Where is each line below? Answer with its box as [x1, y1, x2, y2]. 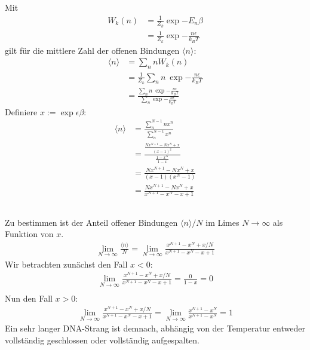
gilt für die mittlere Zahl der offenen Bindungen [5, 44, 180, 56]
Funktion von [5, 228, 54, 240]
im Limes [205, 216, 240, 228]
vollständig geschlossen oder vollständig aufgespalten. [5, 333, 200, 346]
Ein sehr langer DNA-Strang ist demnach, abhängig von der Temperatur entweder [5, 322, 305, 334]
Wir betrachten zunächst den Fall [5, 257, 128, 270]
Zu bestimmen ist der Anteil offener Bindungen [5, 216, 178, 228]
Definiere [5, 105, 38, 118]
